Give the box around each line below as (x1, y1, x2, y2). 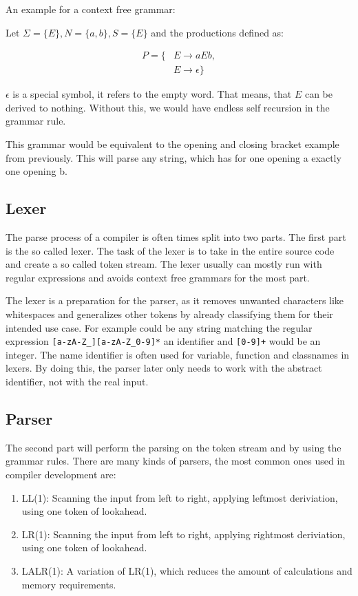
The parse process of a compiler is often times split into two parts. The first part (6, 230, 346, 244)
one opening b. (6, 164, 67, 178)
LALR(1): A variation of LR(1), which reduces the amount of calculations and (21, 563, 352, 577)
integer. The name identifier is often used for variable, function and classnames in (6, 347, 350, 361)
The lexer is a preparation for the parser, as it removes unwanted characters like (6, 293, 344, 308)
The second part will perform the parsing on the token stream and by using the (6, 440, 341, 454)
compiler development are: (6, 467, 116, 481)
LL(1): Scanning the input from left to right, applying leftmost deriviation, (21, 490, 338, 504)
